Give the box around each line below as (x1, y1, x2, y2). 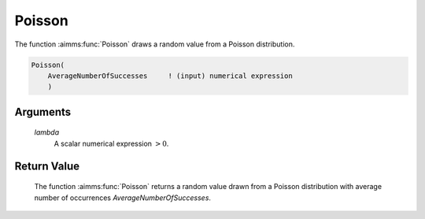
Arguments (14, 105, 72, 118)
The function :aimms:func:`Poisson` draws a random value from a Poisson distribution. (14, 39, 295, 49)
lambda (34, 128, 59, 137)
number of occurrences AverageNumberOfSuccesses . (34, 193, 212, 202)
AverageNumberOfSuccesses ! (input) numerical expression (47, 71, 293, 80)
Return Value (14, 159, 80, 173)
